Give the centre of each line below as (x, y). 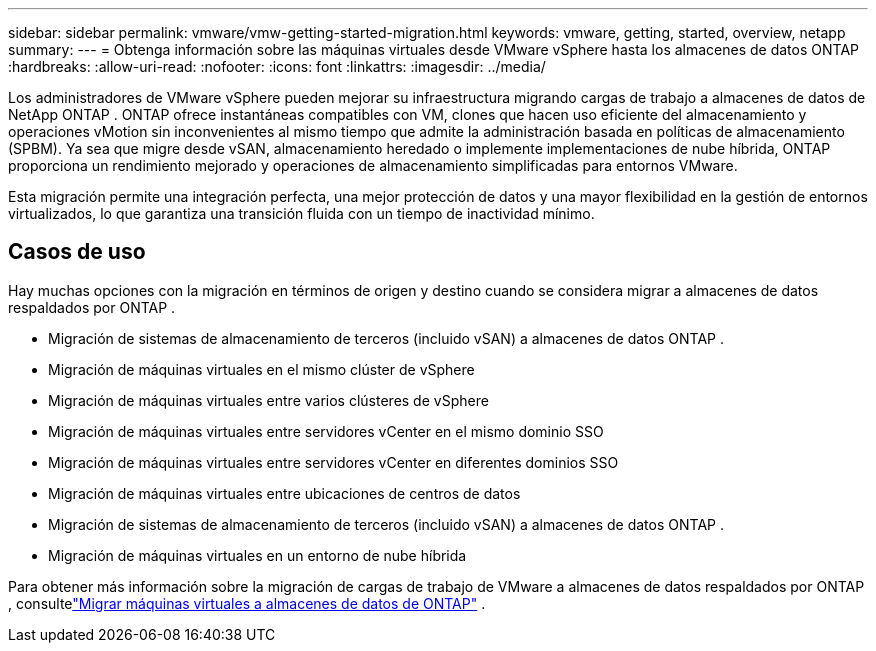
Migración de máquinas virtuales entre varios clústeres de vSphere (268, 400)
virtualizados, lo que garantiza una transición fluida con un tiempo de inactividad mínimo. (301, 213)
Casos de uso (77, 252)
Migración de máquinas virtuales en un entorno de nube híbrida (257, 555)
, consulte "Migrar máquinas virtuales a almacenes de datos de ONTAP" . (247, 603)
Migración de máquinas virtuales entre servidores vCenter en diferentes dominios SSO (333, 462)
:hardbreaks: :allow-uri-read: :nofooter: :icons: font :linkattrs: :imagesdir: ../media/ (277, 66)
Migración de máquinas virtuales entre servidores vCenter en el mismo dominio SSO (326, 431)
